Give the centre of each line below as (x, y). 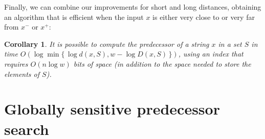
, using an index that (211, 54)
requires (16, 63)
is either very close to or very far (204, 17)
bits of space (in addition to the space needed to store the (162, 63)
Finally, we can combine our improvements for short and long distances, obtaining (133, 7)
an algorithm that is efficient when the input (74, 17)
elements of (22, 74)
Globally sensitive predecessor (112, 109)
